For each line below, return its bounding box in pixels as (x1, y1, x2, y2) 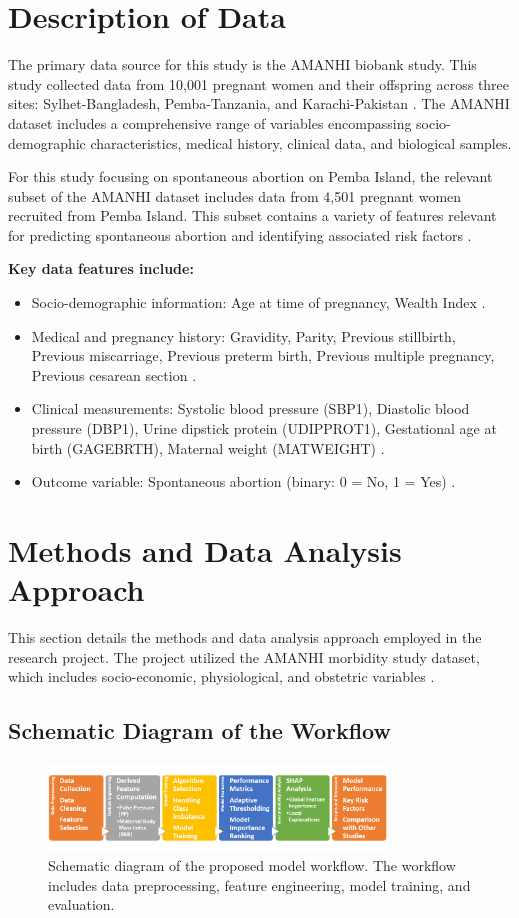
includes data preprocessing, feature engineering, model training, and (48, 874, 471, 895)
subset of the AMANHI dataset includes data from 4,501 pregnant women (8, 185, 462, 206)
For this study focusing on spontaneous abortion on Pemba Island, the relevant (8, 166, 493, 187)
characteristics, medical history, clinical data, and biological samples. (90, 132, 512, 153)
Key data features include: (8, 258, 194, 279)
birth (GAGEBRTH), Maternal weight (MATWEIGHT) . (31, 437, 385, 458)
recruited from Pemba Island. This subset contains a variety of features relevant (8, 205, 497, 226)
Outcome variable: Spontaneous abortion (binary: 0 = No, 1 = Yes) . (31, 471, 456, 492)
